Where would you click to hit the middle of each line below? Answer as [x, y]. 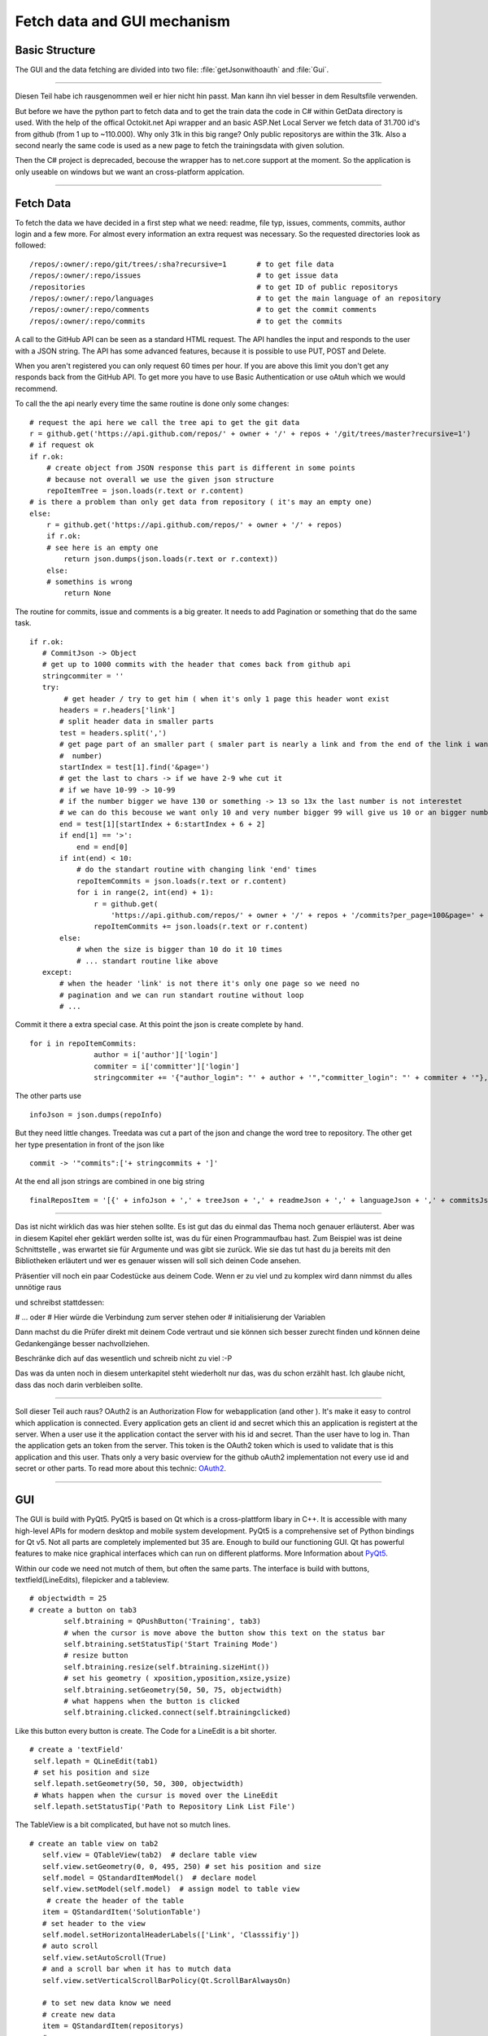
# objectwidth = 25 [68, 1599]
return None [87, 593]
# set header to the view [94, 1923]
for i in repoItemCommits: [83, 1043]
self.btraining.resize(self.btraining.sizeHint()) [167, 1667]
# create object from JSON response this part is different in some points [200, 468]
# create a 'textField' [77, 1750]
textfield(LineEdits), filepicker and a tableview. [92, 1580]
